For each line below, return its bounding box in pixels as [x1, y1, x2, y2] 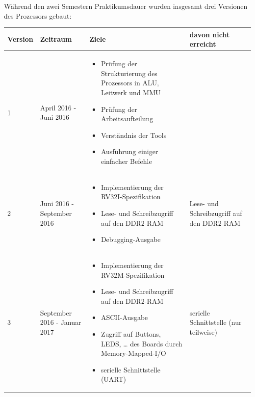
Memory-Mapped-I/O [101, 348, 166, 358]
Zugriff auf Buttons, [101, 328, 161, 339]
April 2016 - [40, 102, 76, 112]
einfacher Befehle [101, 156, 152, 166]
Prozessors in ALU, [101, 78, 159, 88]
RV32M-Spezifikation [101, 269, 165, 280]
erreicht [189, 39, 216, 49]
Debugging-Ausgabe [101, 234, 161, 244]
